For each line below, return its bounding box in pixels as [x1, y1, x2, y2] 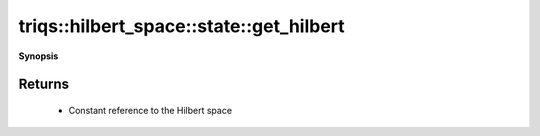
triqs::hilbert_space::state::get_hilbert [18, 15, 345, 37]
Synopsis [18, 50, 59, 62]
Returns [18, 76, 70, 93]
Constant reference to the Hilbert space [68, 104, 233, 116]
